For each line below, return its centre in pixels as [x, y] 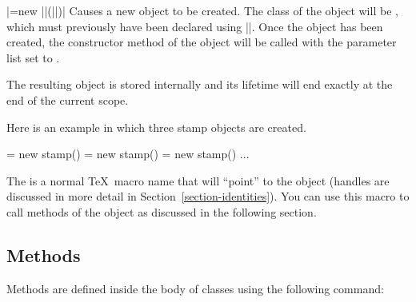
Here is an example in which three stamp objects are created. [156, 127]
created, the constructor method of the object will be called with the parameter [202, 42]
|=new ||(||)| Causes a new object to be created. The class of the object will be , [202, 10]
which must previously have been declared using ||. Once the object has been [195, 26]
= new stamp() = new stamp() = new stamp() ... [128, 154]
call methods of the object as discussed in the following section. [162, 211]
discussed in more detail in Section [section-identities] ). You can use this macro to [208, 196]
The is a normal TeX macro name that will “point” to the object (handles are [198, 180]
